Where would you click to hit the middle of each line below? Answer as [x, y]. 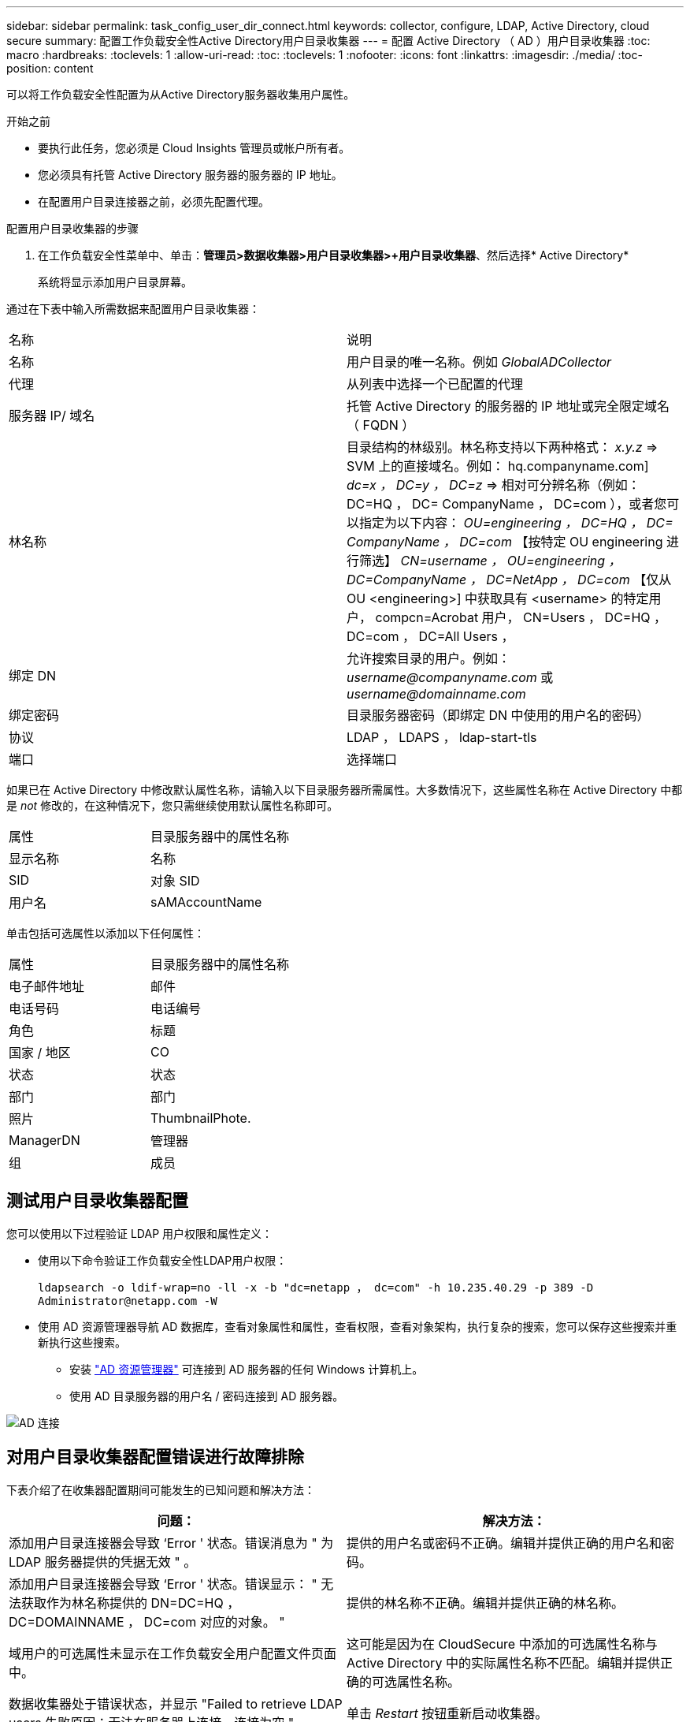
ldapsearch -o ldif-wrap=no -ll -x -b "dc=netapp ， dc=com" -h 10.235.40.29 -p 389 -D [316, 1287]
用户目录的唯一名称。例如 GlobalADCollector [479, 362]
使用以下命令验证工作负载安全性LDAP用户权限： [163, 1260]
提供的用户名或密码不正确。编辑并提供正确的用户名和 [505, 1543]
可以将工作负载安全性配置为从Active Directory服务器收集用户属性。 [181, 94]
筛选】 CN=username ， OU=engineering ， [490, 561]
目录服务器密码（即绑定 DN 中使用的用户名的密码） [498, 715]
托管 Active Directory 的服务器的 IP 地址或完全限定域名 [508, 406]
